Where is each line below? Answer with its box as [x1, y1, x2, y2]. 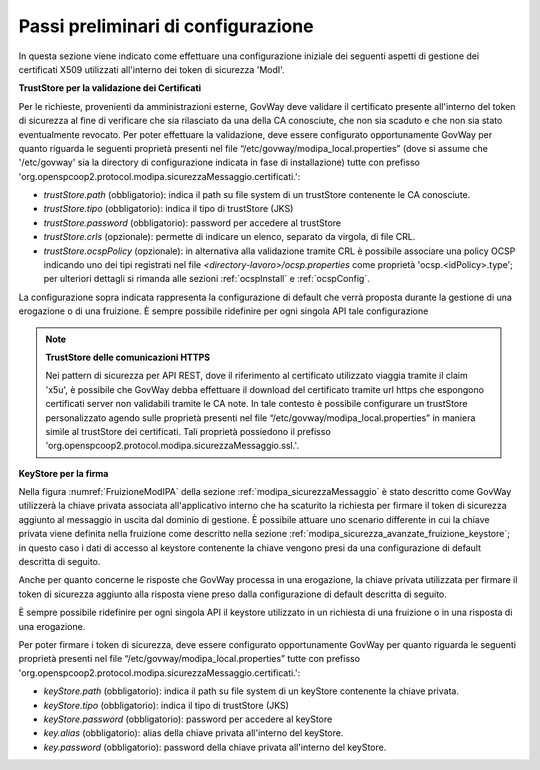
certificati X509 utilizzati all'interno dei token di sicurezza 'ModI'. [18, 63, 285, 75]
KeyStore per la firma [18, 467, 109, 479]
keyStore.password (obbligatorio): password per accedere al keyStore [43, 713, 333, 725]
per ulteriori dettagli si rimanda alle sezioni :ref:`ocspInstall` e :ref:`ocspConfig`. [43, 273, 370, 285]
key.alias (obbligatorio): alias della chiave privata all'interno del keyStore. [43, 727, 344, 739]
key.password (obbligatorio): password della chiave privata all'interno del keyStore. [43, 741, 387, 753]
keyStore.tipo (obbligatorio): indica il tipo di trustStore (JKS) [43, 699, 290, 711]
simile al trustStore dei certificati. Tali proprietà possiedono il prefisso [45, 425, 332, 437]
